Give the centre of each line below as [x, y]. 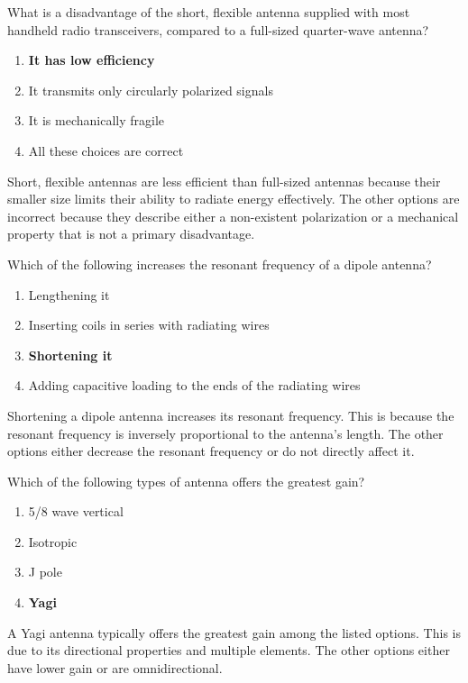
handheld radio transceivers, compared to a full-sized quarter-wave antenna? [218, 29]
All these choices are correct [106, 150]
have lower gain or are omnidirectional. [115, 667]
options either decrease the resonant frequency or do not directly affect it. [211, 451]
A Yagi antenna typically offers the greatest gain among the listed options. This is [234, 632]
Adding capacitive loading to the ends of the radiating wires [194, 385]
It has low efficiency [92, 60]
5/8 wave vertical [76, 511]
